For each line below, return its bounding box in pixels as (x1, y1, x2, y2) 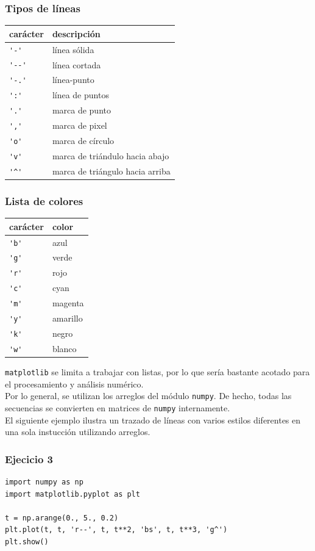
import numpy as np (5, 478, 83, 486)
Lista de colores (5, 193, 83, 208)
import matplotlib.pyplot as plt (5, 489, 140, 499)
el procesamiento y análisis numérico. (5, 377, 144, 390)
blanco (52, 342, 77, 355)
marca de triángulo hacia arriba (52, 164, 171, 177)
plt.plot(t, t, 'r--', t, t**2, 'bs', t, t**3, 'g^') (5, 525, 228, 535)
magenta (52, 297, 84, 309)
